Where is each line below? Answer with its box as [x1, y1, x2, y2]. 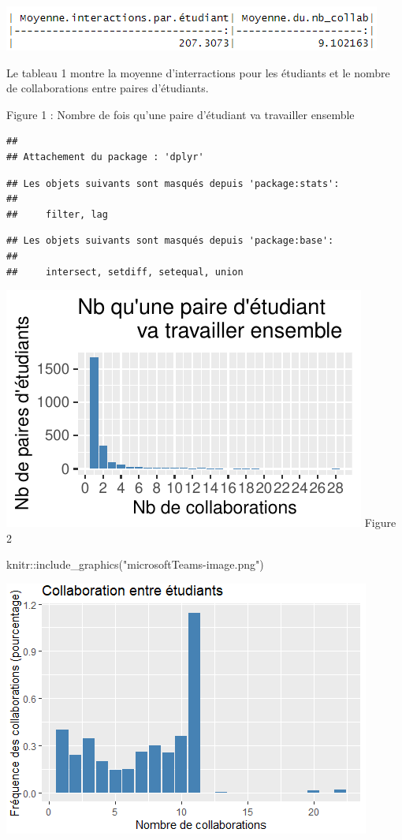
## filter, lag [6, 208, 108, 220]
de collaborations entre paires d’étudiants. [6, 80, 209, 96]
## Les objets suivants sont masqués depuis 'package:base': [6, 235, 334, 247]
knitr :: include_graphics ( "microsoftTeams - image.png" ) [6, 556, 264, 573]
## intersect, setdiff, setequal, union [6, 266, 244, 278]
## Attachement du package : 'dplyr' [6, 151, 204, 162]
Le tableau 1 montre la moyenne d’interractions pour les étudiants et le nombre [6, 64, 390, 80]
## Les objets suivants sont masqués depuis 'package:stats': [6, 177, 340, 189]
